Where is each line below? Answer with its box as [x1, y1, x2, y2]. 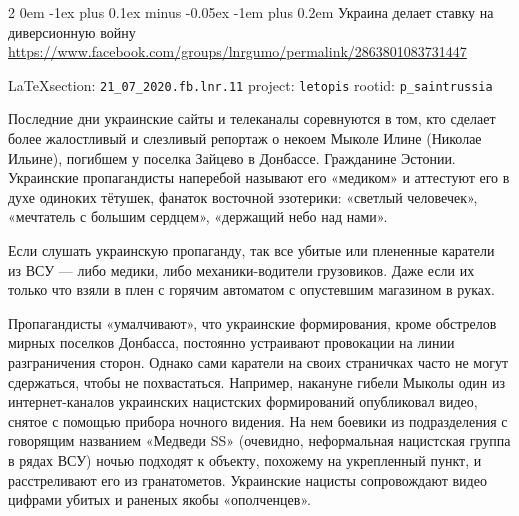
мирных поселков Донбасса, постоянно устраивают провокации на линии [8, 332, 455, 353]
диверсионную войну [8, 21, 136, 42]
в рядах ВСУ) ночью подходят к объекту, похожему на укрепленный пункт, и [8, 449, 482, 470]
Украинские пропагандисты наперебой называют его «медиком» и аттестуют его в [8, 167, 510, 188]
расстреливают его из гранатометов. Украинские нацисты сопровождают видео [8, 469, 487, 490]
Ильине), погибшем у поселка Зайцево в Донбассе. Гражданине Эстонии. [8, 147, 456, 168]
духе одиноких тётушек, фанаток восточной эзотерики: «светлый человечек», [8, 186, 478, 207]
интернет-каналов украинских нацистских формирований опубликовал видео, [8, 391, 478, 412]
